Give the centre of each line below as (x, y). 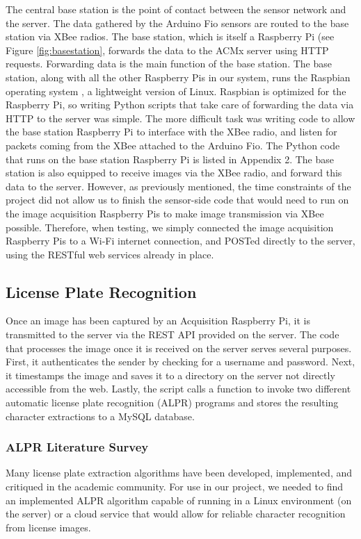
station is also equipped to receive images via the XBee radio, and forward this (174, 173)
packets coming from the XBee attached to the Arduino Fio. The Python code (173, 145)
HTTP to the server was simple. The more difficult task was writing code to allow (180, 118)
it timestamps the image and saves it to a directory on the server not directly (170, 375)
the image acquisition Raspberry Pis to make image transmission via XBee (165, 213)
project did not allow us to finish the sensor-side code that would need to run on (177, 200)
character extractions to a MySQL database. (100, 416)
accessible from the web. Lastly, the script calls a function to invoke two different (178, 389)
